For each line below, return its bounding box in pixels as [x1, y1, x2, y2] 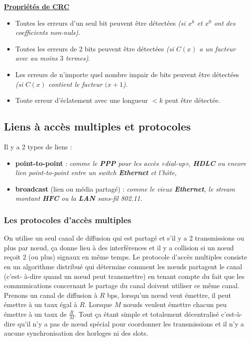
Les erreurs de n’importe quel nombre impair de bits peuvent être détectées [15, 69, 239, 79]
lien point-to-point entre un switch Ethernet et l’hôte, [15, 167, 177, 178]
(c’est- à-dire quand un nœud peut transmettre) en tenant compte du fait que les [4, 271, 245, 281]
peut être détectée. [165, 95, 220, 105]
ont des [214, 17, 235, 28]
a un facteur [199, 43, 236, 53]
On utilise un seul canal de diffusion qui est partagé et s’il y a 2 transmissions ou [4, 233, 244, 243]
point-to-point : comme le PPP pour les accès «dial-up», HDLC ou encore [15, 158, 246, 168]
